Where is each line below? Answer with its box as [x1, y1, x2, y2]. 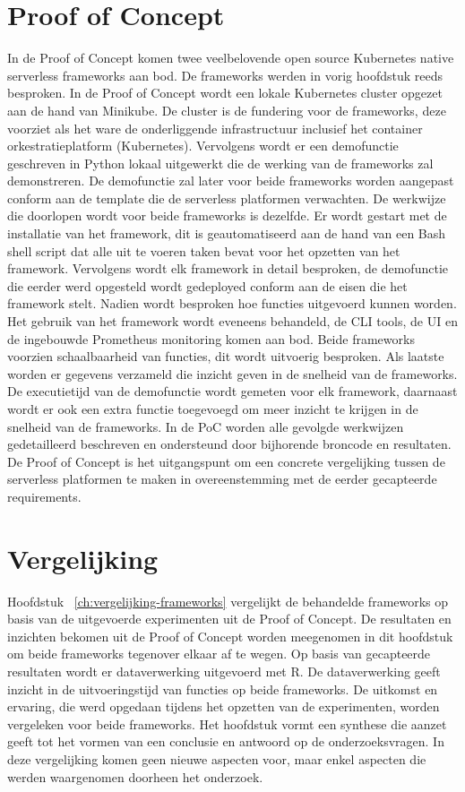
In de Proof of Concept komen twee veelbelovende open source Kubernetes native [7, 48, 454, 67]
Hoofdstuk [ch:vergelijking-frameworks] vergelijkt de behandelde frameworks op [7, 591, 449, 610]
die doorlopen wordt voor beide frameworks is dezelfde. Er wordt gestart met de [7, 206, 447, 225]
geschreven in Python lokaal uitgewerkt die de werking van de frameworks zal [7, 153, 434, 172]
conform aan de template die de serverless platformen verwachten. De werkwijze [7, 188, 446, 207]
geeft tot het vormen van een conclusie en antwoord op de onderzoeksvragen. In [7, 732, 444, 751]
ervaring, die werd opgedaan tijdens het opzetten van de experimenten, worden [7, 697, 440, 716]
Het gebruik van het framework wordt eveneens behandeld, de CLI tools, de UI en [7, 312, 458, 331]
